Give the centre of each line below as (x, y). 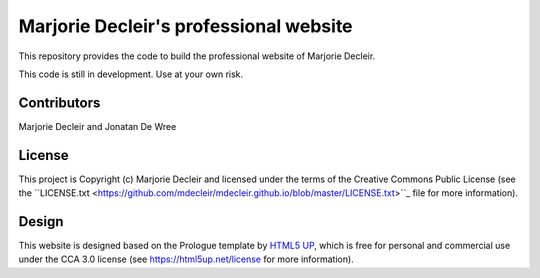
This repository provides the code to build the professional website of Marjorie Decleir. (197, 56)
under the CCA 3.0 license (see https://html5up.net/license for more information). (186, 259)
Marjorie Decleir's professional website (186, 26)
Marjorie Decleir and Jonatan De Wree (97, 126)
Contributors (59, 102)
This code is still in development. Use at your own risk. (131, 74)
